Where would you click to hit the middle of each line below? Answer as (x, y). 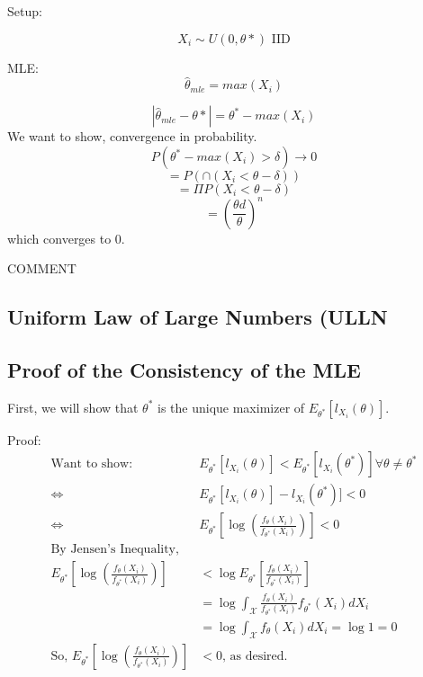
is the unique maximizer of (231, 407)
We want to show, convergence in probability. (132, 136)
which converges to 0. (66, 238)
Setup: (25, 11)
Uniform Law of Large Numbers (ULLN (198, 317)
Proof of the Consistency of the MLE (184, 369)
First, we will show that (73, 407)
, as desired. (255, 656)
